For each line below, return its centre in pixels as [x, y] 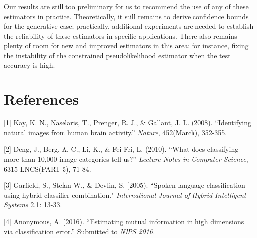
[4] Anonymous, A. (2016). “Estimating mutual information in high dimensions [124, 221]
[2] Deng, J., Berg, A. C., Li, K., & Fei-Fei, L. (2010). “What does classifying [121, 149]
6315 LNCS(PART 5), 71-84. [48, 168]
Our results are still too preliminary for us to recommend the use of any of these [126, 6]
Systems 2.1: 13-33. [33, 205]
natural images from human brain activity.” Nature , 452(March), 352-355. [116, 132]
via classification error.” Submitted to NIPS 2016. [80, 231]
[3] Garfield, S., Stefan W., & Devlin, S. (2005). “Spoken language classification [125, 185]
